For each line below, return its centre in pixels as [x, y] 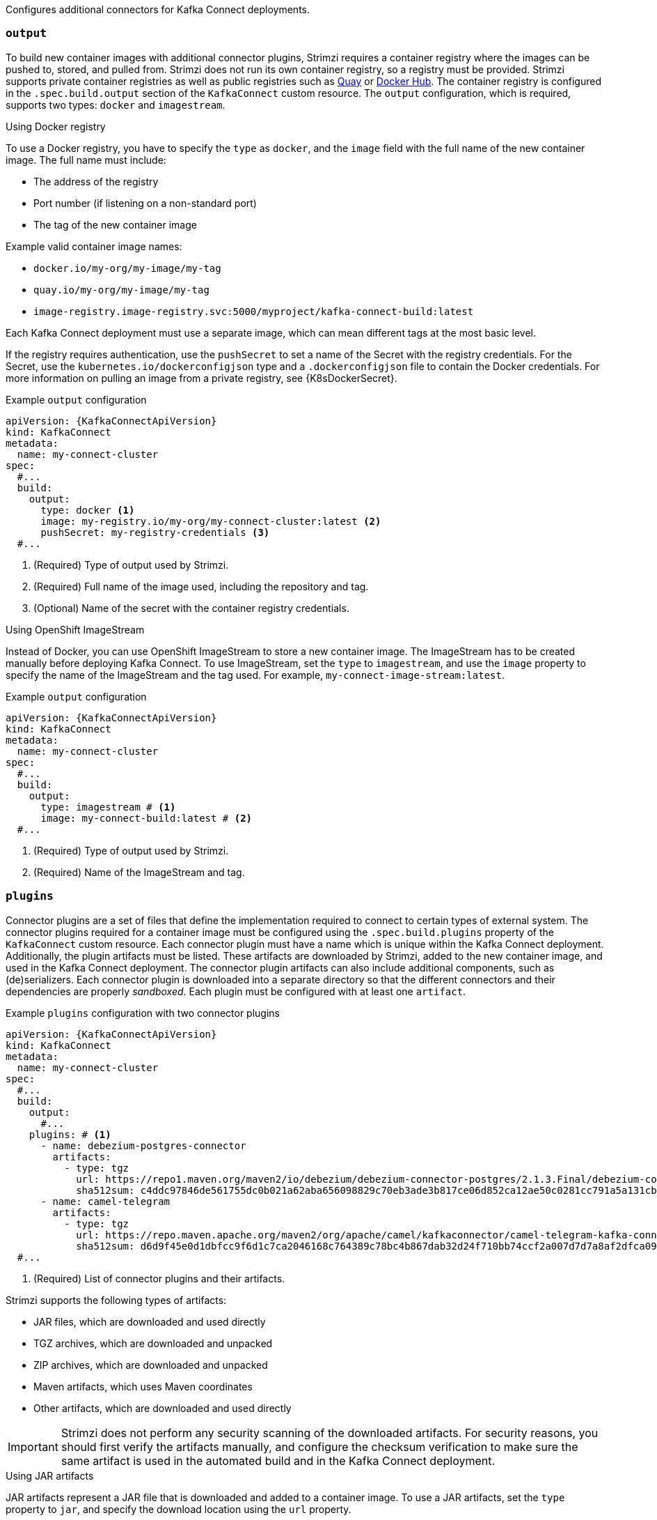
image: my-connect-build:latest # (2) [147, 818]
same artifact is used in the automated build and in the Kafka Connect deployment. [278, 1460]
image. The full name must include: [86, 160]
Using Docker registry [56, 126]
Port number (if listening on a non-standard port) [145, 203]
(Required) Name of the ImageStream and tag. [139, 872]
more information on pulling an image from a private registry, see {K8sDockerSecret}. [201, 378]
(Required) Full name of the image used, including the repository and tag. [201, 586]
